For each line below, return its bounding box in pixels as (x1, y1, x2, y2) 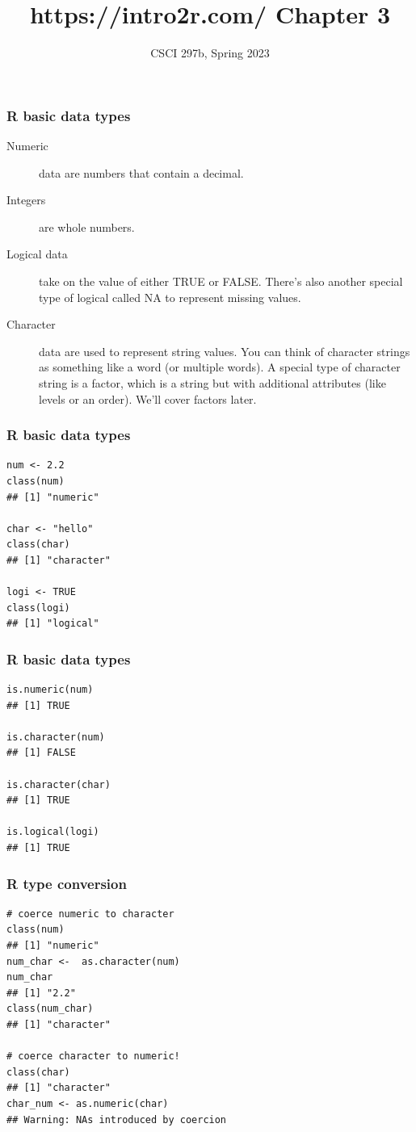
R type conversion (6, 873, 127, 893)
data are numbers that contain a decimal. (39, 164, 244, 181)
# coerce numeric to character (6, 908, 174, 920)
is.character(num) (6, 731, 105, 743)
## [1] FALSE (6, 747, 76, 759)
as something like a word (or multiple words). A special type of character (39, 358, 401, 375)
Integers (6, 191, 46, 208)
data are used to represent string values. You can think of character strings (39, 342, 410, 359)
